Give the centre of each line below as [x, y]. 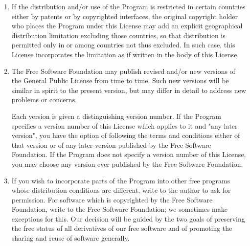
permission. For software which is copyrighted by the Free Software [112, 199]
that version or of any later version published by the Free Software [111, 145]
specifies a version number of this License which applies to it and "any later [125, 125]
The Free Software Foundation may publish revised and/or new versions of [123, 71]
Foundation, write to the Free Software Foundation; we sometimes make [119, 209]
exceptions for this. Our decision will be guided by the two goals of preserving [128, 218]
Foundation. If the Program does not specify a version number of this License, [129, 154]
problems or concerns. [44, 100]
